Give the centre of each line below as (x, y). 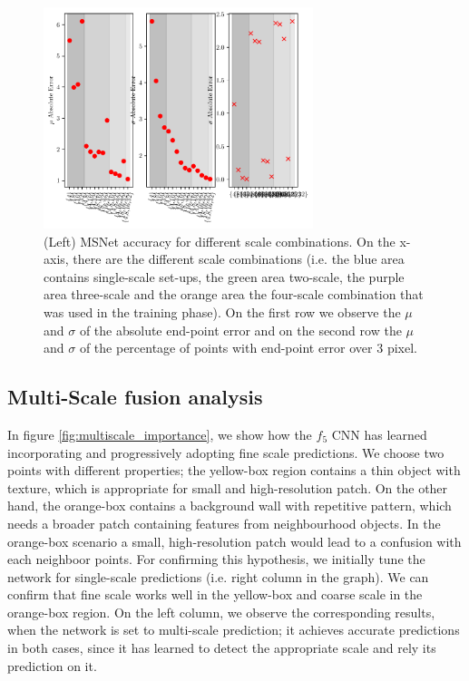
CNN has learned (379, 434)
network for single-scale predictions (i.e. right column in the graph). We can (218, 576)
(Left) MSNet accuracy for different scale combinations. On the (220, 241)
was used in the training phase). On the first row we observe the (222, 311)
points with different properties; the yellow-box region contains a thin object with (234, 470)
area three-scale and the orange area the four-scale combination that (234, 294)
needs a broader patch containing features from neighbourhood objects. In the (224, 523)
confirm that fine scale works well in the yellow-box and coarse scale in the (215, 594)
